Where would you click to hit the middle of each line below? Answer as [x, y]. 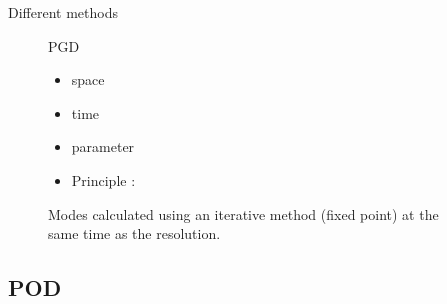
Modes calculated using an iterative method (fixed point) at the [243, 213]
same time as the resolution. [134, 233]
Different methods [63, 12]
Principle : [103, 179]
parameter [103, 146]
